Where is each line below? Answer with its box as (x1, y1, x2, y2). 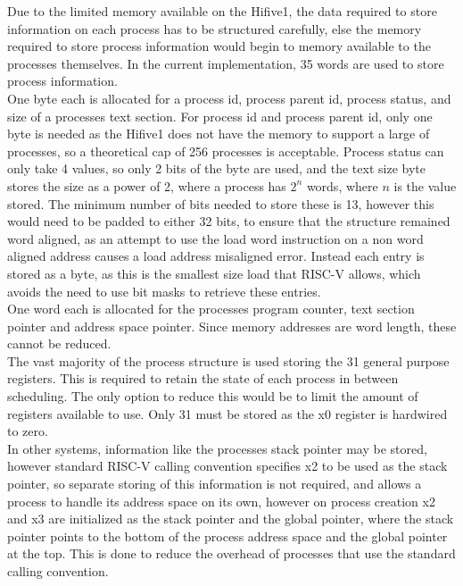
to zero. (7, 422, 48, 440)
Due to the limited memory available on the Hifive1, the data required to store (7, 2, 437, 20)
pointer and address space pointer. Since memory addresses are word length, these (7, 316, 457, 335)
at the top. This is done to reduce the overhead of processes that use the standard (7, 544, 456, 563)
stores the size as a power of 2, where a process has (7, 176, 286, 195)
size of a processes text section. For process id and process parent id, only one (7, 106, 433, 125)
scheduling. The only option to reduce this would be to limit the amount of (7, 387, 418, 406)
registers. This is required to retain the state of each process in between (7, 369, 399, 388)
